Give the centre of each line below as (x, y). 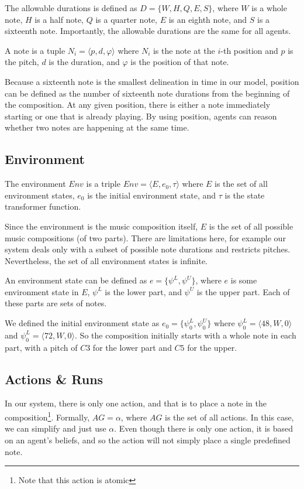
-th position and (249, 50)
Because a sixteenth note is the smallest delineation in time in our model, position (152, 81)
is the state (245, 195)
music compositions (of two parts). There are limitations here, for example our (145, 237)
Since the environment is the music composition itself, (101, 226)
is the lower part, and (143, 291)
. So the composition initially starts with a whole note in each (186, 335)
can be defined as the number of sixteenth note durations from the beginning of (147, 93)
